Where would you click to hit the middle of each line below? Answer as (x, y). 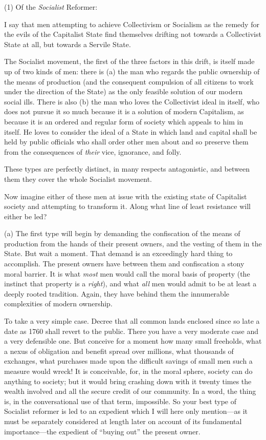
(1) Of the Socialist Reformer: (51, 7)
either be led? (26, 216)
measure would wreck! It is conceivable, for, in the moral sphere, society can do (128, 371)
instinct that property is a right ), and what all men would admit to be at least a (130, 284)
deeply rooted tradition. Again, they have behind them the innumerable (117, 293)
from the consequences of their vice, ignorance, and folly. (93, 151)
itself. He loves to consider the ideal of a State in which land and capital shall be (131, 131)
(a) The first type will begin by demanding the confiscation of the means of (122, 233)
